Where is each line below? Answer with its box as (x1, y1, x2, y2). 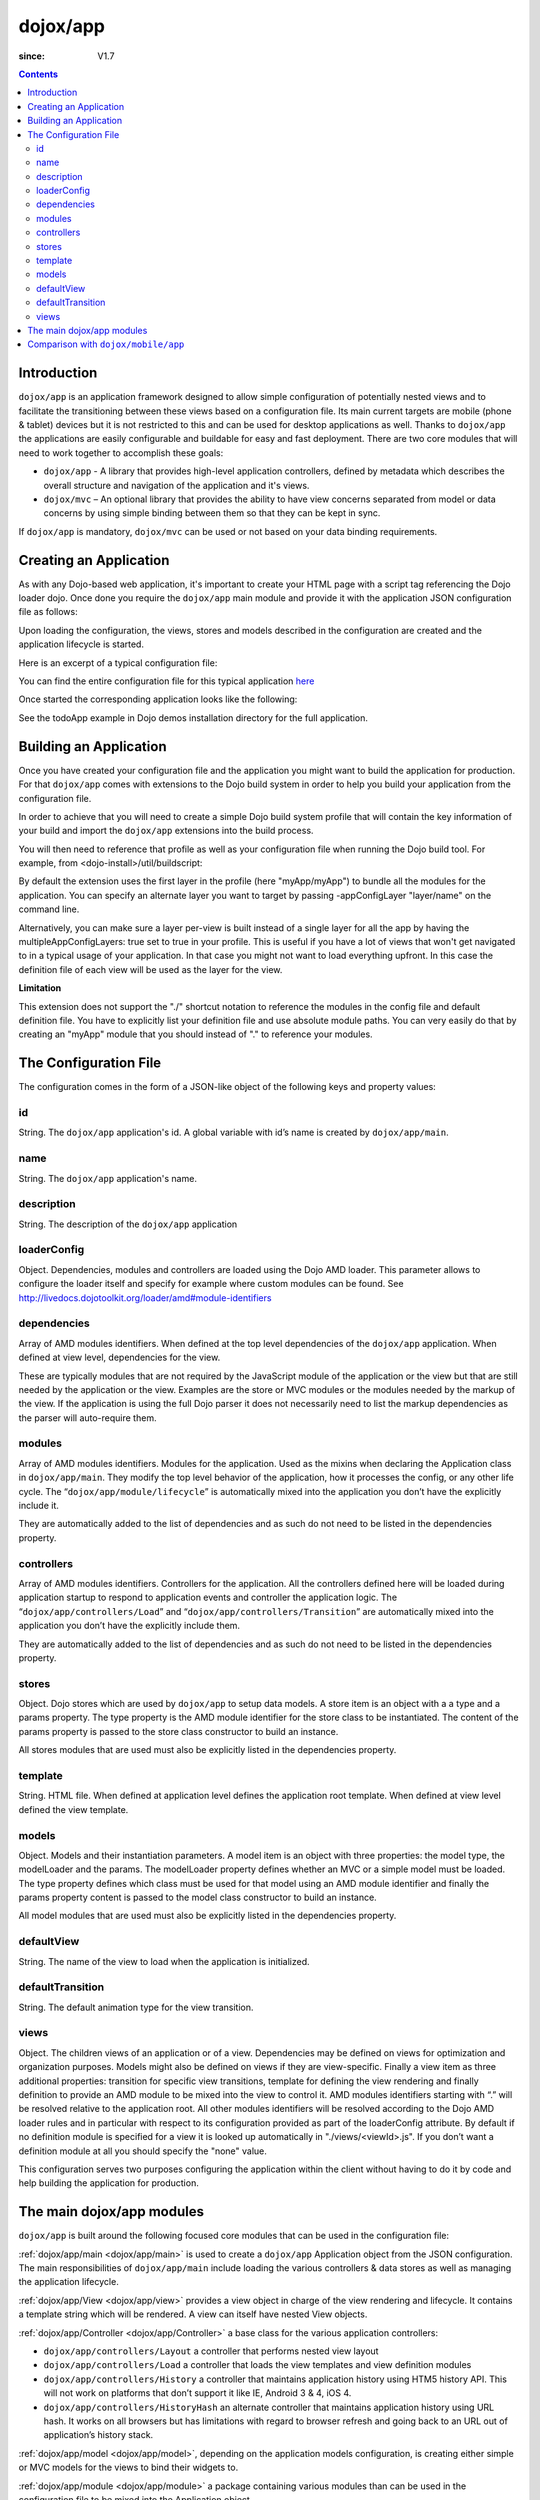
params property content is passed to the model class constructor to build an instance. (18, 1891, 377, 1904)
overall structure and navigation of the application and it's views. (43, 479, 310, 491)
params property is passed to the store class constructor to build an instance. (18, 1725, 339, 1737)
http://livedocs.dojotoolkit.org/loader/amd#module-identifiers (18, 1291, 272, 1304)
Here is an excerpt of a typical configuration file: (18, 656, 218, 669)
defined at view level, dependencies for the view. (18, 1351, 221, 1364)
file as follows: (18, 606, 79, 618)
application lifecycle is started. (18, 638, 145, 650)
